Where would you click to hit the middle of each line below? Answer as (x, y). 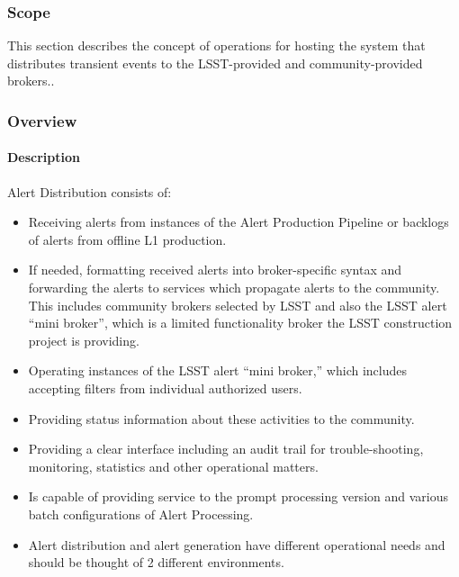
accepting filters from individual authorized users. (165, 388)
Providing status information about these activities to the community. (221, 418)
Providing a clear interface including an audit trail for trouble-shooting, (226, 449)
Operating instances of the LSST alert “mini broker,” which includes (218, 370)
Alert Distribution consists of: (90, 191)
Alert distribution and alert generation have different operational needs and (237, 544)
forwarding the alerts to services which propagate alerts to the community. (234, 288)
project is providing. (84, 340)
